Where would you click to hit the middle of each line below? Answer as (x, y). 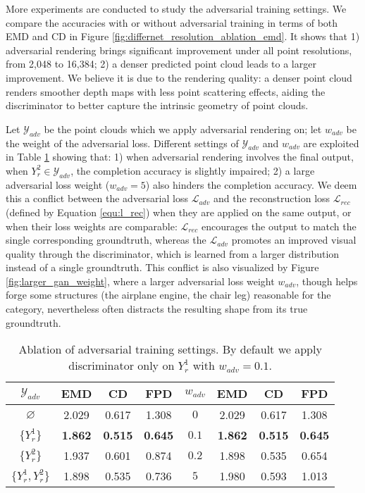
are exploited (331, 143)
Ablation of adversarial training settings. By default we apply (170, 349)
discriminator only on (122, 366)
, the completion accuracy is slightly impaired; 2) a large (193, 170)
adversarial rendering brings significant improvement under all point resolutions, (179, 50)
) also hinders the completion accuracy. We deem (251, 184)
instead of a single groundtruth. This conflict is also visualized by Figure (162, 267)
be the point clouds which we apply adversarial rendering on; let (183, 129)
